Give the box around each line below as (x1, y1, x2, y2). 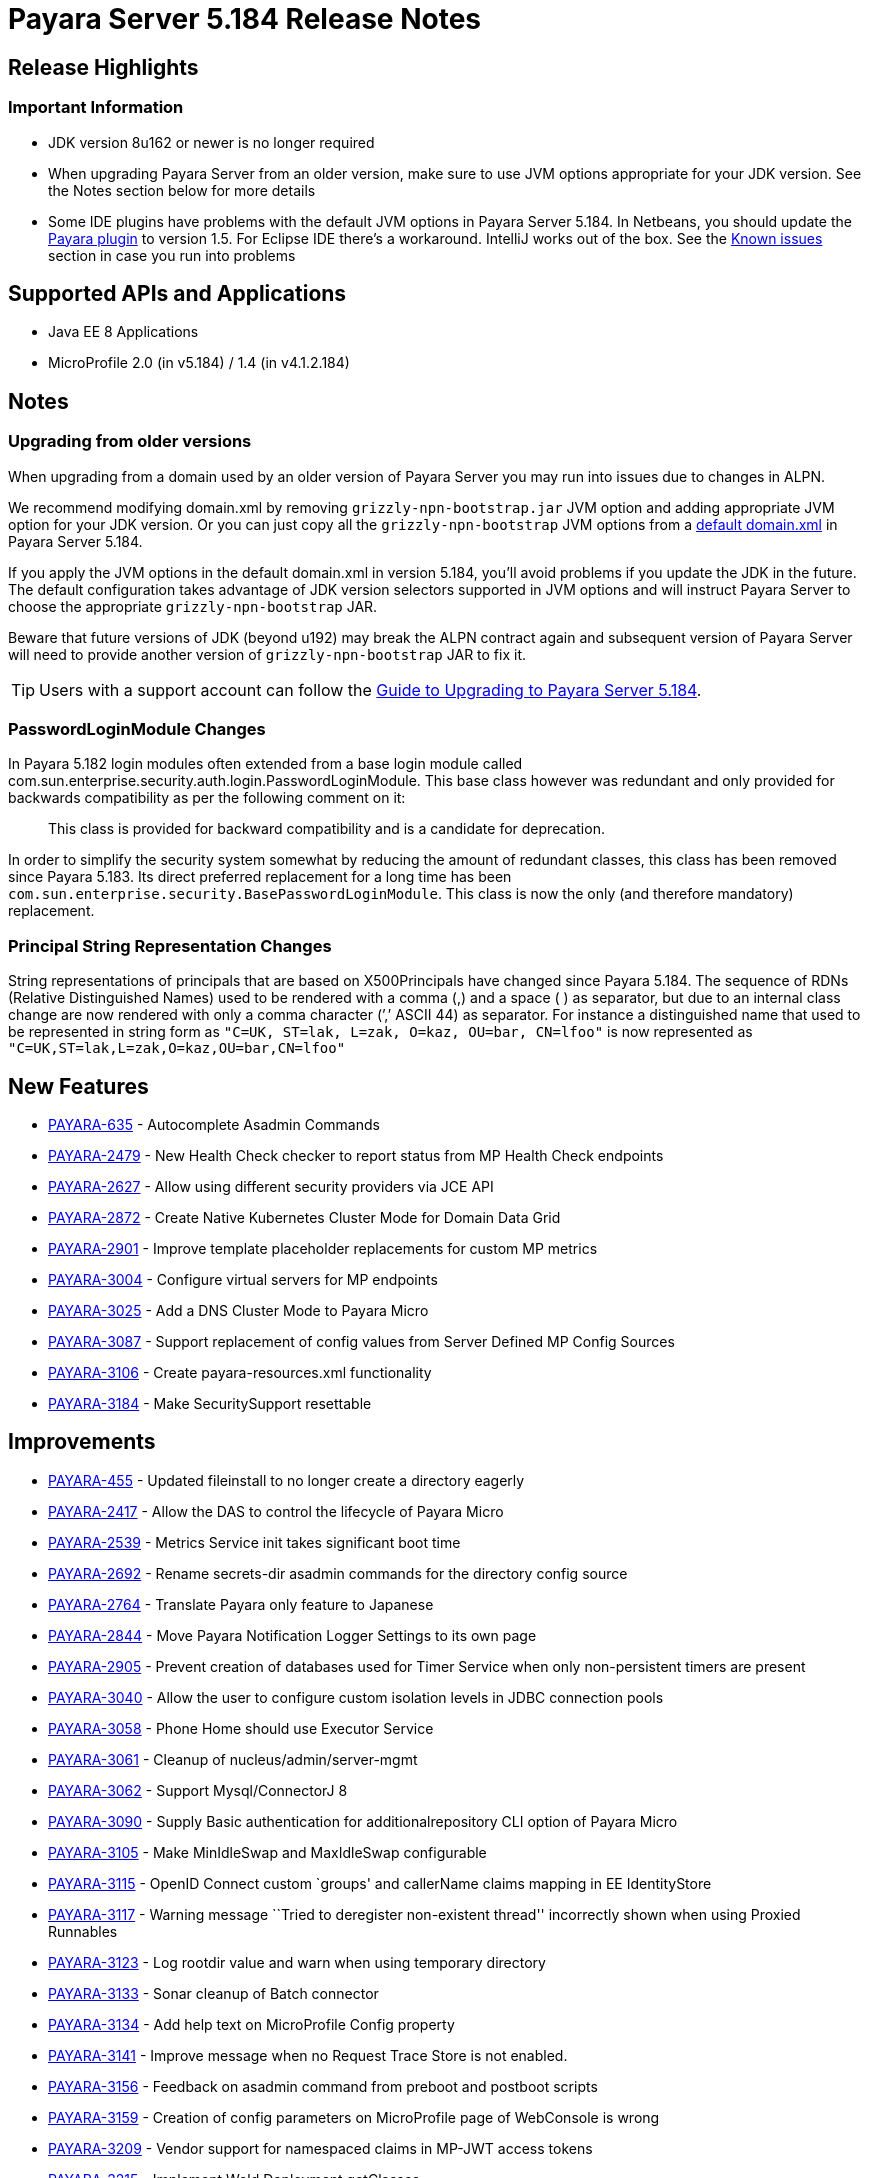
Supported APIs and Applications (8, 280, 347, 306)
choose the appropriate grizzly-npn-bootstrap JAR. (8, 597, 378, 615)
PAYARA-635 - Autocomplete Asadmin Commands (48, 1115, 380, 1133)
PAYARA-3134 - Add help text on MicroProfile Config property (48, 2015, 455, 2033)
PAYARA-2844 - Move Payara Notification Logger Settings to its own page (48, 1626, 537, 1644)
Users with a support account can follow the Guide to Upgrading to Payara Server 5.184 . (39, 679, 702, 700)
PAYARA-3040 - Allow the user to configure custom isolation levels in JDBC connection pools (48, 1688, 664, 1706)
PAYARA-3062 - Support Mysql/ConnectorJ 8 (48, 1781, 348, 1799)
